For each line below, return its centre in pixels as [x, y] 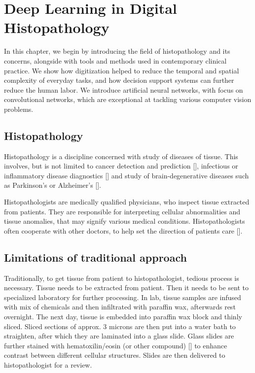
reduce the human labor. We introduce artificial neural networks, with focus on [124, 89]
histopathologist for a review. [48, 364]
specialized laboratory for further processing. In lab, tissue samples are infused [123, 297]
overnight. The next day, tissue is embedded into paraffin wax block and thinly [123, 316]
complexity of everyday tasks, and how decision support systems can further [119, 80]
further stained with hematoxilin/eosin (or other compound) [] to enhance [116, 345]
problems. [19, 109]
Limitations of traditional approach [95, 257]
